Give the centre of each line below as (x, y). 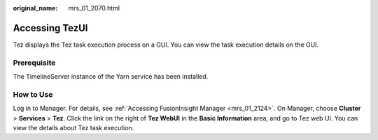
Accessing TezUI (50, 28)
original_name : (35, 8)
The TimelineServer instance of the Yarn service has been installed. (111, 77)
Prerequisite (34, 63)
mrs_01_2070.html (94, 8)
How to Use (33, 94)
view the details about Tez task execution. (73, 127)
